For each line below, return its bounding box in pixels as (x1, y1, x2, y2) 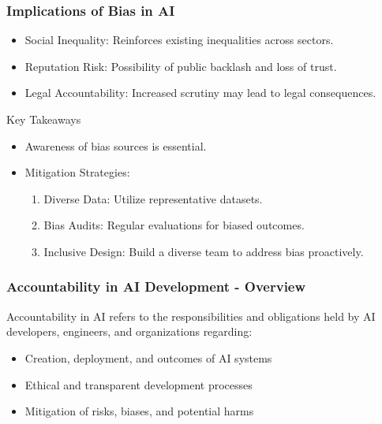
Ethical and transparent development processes (24, 376, 253, 392)
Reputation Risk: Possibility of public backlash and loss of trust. (24, 58, 337, 74)
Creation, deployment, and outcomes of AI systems (24, 349, 272, 366)
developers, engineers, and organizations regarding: (6, 323, 253, 340)
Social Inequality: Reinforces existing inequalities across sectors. (24, 32, 334, 48)
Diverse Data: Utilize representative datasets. (43, 190, 263, 206)
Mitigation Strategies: (24, 164, 130, 180)
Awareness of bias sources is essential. (24, 137, 207, 154)
